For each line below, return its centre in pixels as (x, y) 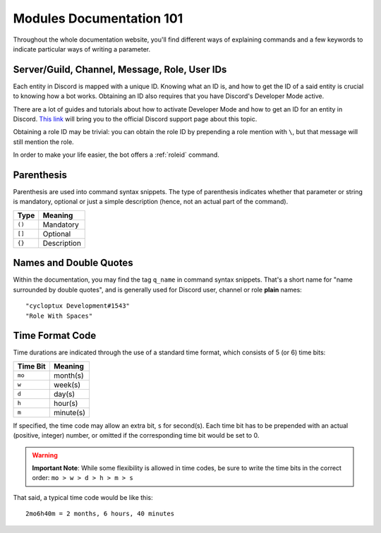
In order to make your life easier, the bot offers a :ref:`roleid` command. (116, 155)
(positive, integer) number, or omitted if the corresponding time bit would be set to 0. (136, 436)
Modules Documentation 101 (98, 18)
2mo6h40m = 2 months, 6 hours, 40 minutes (100, 514)
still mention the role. (43, 142)
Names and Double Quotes (73, 263)
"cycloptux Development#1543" (78, 306)
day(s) (64, 394)
